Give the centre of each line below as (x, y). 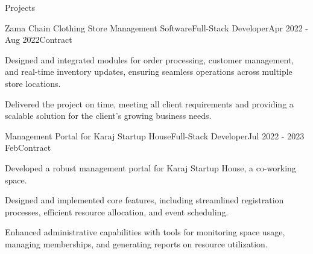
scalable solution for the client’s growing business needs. (108, 116)
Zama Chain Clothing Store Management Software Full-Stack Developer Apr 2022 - (157, 27)
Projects (20, 7)
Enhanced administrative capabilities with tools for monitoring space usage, (145, 232)
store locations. (33, 83)
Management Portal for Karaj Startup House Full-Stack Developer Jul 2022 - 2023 (155, 135)
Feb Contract (28, 148)
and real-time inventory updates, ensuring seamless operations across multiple (149, 71)
